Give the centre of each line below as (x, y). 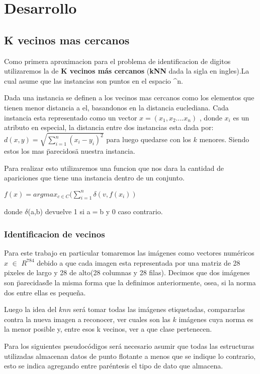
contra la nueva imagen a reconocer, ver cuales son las (87, 319)
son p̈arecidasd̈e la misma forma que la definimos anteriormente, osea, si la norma (130, 282)
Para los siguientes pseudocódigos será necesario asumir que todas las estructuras (129, 346)
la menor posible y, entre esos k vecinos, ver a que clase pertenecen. (108, 329)
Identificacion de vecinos (55, 234)
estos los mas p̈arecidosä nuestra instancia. (70, 151)
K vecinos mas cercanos (67, 40)
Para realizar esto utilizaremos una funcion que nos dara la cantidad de (114, 168)
